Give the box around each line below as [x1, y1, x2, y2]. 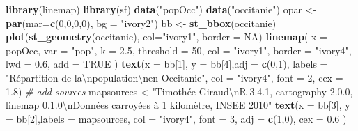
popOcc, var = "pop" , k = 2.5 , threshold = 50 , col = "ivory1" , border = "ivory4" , [6, 43, 352, 57]
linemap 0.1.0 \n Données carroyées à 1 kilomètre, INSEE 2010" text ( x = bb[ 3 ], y [6, 98, 350, 112]
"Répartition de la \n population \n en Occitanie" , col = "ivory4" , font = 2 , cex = [6, 70, 343, 84]
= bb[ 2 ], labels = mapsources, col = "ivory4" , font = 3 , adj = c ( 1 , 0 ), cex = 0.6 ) [6, 111, 347, 125]
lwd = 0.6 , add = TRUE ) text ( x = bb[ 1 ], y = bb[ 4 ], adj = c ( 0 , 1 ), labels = [6, 56, 328, 71]
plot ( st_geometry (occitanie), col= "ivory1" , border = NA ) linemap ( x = [6, 29, 327, 44]
